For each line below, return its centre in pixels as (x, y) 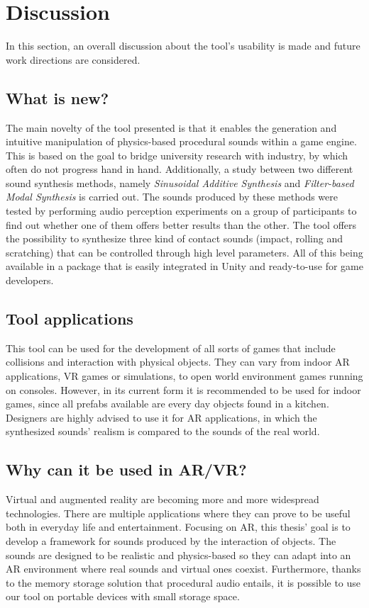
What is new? (57, 97)
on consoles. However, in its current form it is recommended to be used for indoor (183, 389)
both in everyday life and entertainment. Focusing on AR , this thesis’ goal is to (178, 527)
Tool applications (70, 319)
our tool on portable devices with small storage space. (123, 596)
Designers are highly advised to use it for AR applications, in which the (161, 417)
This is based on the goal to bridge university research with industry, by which (177, 155)
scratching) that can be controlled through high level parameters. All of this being (184, 252)
